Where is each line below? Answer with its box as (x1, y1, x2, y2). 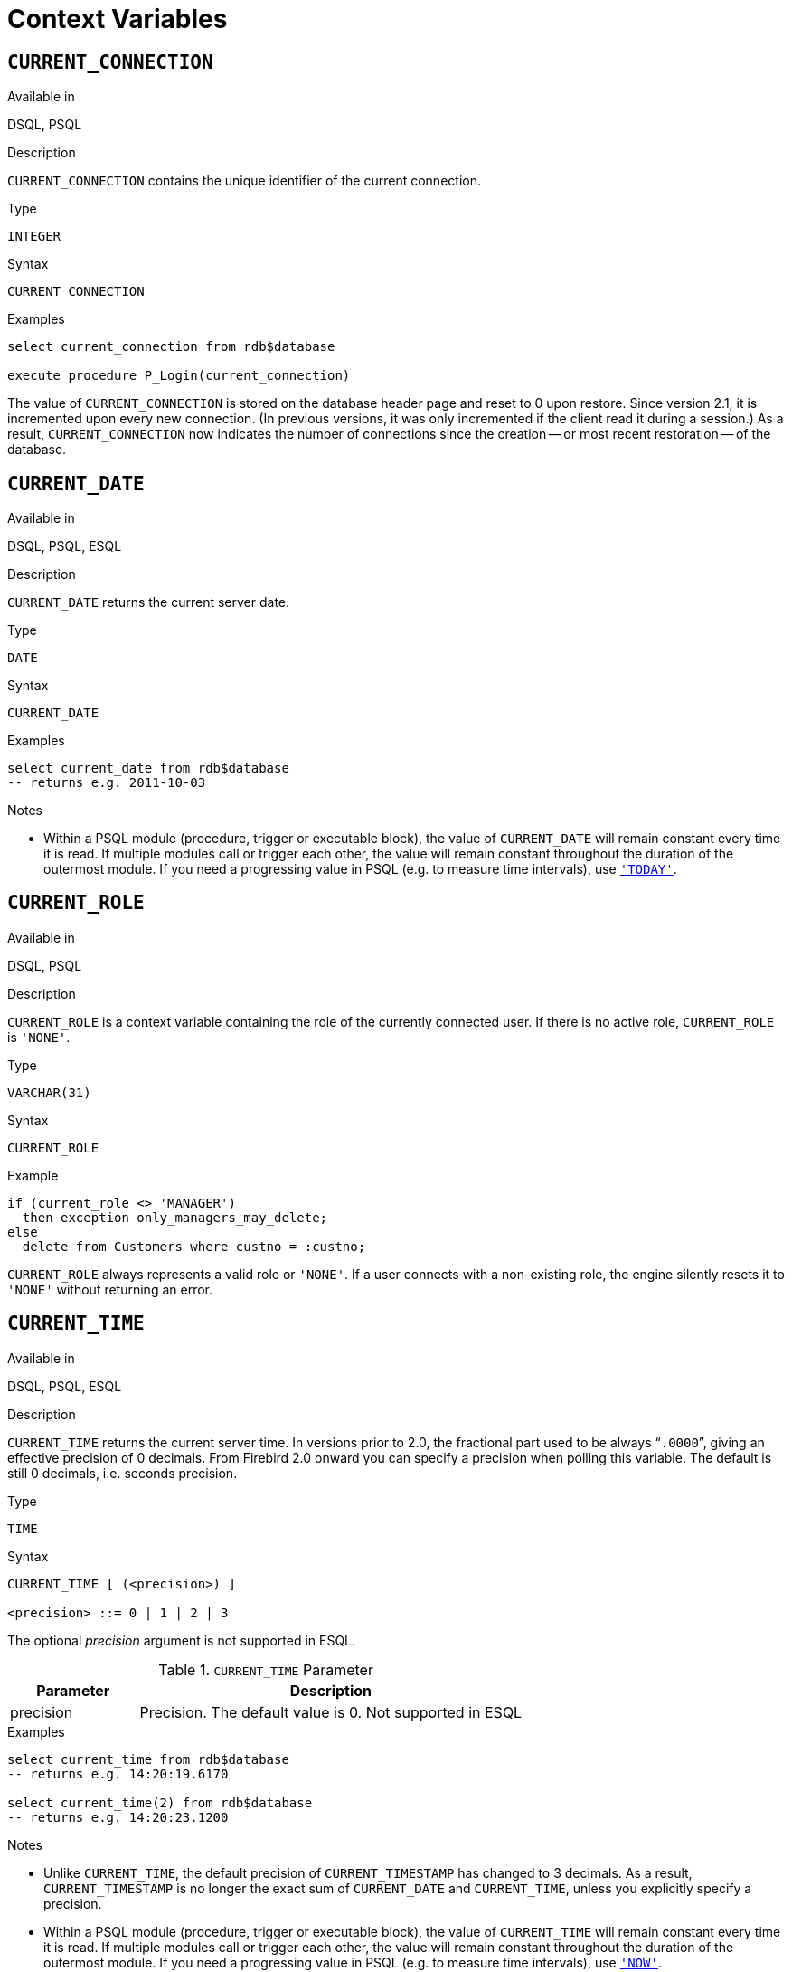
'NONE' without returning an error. (7, 1281, 212, 1297)
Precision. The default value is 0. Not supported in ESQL (139, 1702, 523, 1721)
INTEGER (7, 229, 61, 244)
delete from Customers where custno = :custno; (22, 1238, 366, 1254)
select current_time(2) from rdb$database (7, 1795, 313, 1810)
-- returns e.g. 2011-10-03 (7, 775, 206, 791)
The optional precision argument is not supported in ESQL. (7, 1632, 356, 1648)
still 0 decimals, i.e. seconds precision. (7, 1465, 238, 1481)
